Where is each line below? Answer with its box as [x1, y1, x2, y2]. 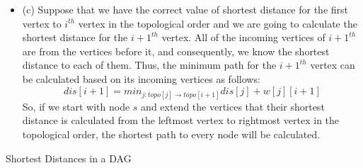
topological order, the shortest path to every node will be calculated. [22, 126, 321, 141]
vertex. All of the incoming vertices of [161, 30, 325, 45]
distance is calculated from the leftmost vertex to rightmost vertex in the [22, 113, 340, 128]
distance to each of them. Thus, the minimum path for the [22, 57, 277, 72]
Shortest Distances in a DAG [6, 150, 132, 165]
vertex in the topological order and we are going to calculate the [78, 16, 357, 30]
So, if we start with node [22, 99, 130, 113]
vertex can [310, 57, 355, 72]
